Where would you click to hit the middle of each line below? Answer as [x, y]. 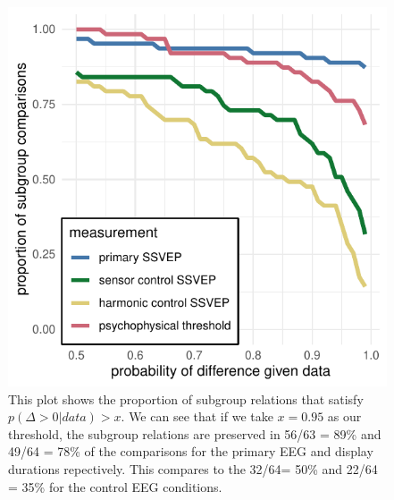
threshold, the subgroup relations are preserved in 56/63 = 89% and [195, 433]
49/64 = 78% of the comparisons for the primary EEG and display [191, 451]
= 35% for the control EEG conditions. [115, 486]
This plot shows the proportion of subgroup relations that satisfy [186, 398]
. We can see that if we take [197, 416]
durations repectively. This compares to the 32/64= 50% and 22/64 [193, 468]
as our [344, 416]
